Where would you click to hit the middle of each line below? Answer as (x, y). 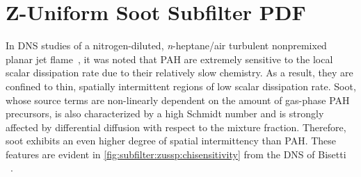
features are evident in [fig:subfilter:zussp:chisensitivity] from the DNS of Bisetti (176, 154)
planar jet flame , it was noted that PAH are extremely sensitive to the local (169, 59)
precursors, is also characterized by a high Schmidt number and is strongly (165, 113)
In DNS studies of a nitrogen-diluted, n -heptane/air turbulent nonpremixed (166, 45)
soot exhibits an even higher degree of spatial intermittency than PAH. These (171, 141)
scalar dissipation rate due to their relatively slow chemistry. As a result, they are (179, 73)
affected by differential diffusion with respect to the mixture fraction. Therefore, (176, 127)
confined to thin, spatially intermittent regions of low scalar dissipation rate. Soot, (181, 86)
